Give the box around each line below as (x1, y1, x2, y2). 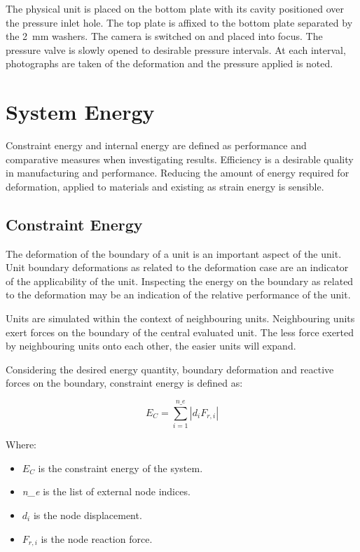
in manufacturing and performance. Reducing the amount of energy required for (6, 165, 349, 180)
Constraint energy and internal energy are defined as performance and (6, 138, 307, 153)
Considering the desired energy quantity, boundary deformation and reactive (6, 361, 334, 376)
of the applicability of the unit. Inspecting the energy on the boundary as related (6, 273, 354, 288)
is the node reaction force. (41, 531, 153, 546)
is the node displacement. (33, 507, 142, 522)
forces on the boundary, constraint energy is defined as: (6, 375, 243, 390)
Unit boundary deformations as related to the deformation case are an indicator (6, 260, 349, 275)
